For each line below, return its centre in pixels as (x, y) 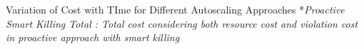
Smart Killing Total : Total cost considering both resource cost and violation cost (182, 23)
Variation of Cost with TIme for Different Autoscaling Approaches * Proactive (175, 9)
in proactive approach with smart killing (93, 37)
